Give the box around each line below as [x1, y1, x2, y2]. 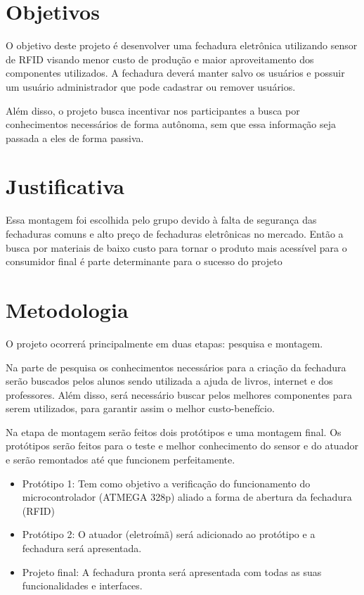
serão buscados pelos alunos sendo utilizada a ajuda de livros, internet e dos [6, 373, 333, 388]
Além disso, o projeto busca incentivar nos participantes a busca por [6, 103, 300, 117]
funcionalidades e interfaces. [22, 578, 143, 593]
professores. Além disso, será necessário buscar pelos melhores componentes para [6, 387, 353, 402]
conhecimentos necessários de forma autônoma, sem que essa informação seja [6, 117, 337, 132]
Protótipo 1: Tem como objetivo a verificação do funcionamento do [22, 475, 311, 490]
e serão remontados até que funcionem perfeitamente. [6, 452, 235, 467]
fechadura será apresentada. [22, 541, 142, 556]
